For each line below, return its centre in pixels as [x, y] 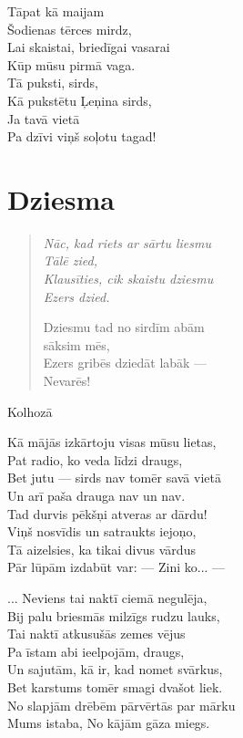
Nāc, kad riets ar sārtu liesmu [127, 242]
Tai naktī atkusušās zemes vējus [96, 634]
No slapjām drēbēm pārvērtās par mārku [121, 705]
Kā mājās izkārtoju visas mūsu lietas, [112, 442]
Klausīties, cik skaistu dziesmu [128, 279]
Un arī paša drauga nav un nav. [96, 495]
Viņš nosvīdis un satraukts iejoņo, [102, 531]
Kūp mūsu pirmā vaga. [71, 64]
